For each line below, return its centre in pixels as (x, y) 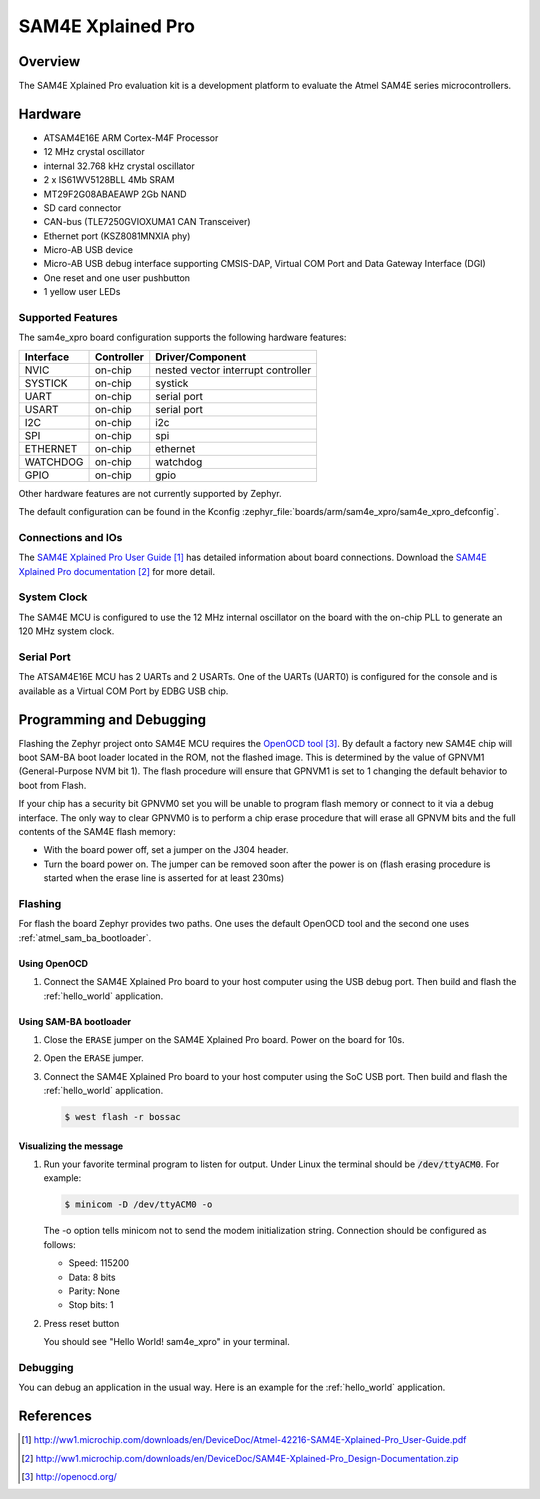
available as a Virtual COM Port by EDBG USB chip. (123, 691)
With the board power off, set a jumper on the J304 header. (166, 850)
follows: (59, 1244)
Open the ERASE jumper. (93, 1058)
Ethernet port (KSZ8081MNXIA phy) (117, 236)
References (55, 1416)
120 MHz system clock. (66, 631)
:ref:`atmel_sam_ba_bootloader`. (85, 937)
